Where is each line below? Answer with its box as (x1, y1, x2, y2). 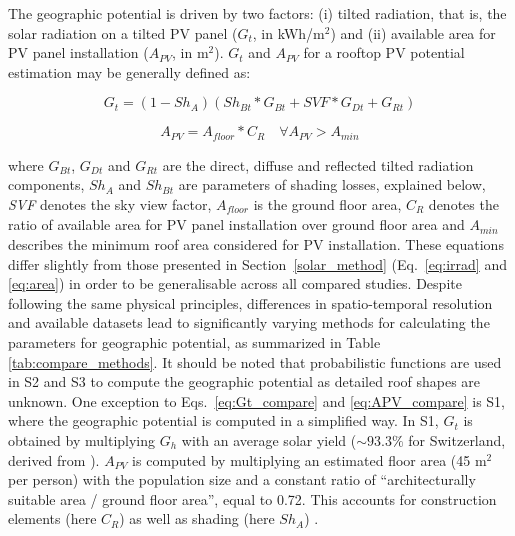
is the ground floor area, (253, 194, 402, 215)
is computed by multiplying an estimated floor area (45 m (132, 449, 487, 470)
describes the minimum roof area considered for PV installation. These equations (8, 234, 504, 255)
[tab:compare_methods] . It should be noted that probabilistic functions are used (8, 351, 502, 372)
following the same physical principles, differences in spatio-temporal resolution (8, 292, 493, 313)
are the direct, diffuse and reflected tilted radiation (162, 154, 474, 175)
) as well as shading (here (119, 508, 275, 529)
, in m (171, 42, 209, 63)
